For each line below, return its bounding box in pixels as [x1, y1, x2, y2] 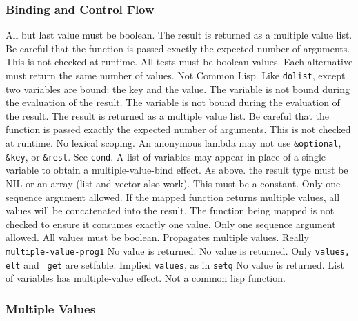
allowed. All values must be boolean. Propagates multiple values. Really [6, 230, 309, 245]
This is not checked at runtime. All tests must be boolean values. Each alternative [6, 54, 353, 69]
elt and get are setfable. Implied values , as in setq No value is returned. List [6, 257, 345, 271]
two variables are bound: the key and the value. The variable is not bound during [6, 81, 350, 96]
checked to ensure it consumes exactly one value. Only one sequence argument [6, 216, 336, 231]
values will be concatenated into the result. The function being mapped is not [6, 203, 335, 218]
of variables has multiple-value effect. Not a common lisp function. [6, 271, 286, 285]
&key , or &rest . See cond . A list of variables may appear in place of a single [6, 149, 326, 163]
